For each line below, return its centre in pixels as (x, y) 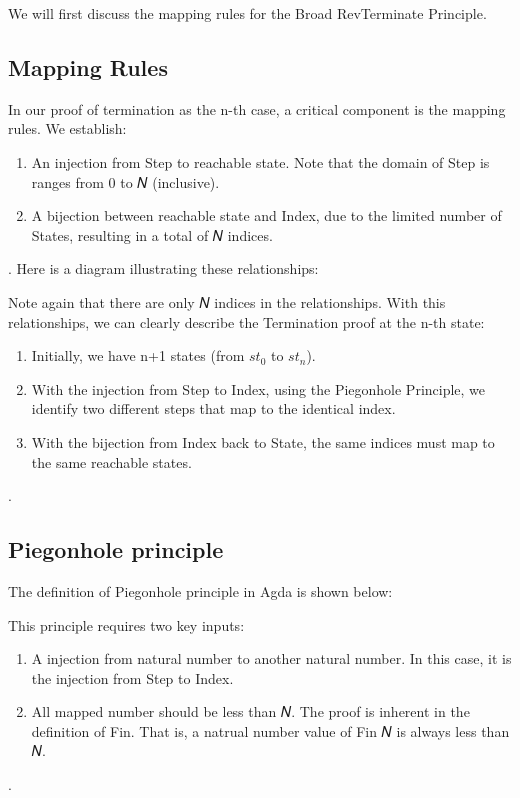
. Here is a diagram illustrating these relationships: (163, 268)
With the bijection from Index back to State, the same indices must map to (263, 441)
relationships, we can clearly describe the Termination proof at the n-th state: (246, 321)
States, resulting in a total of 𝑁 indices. (152, 234)
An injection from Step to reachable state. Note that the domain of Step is (260, 161)
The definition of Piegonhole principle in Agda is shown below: (200, 590)
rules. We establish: (67, 128)
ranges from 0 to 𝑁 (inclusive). (125, 181)
